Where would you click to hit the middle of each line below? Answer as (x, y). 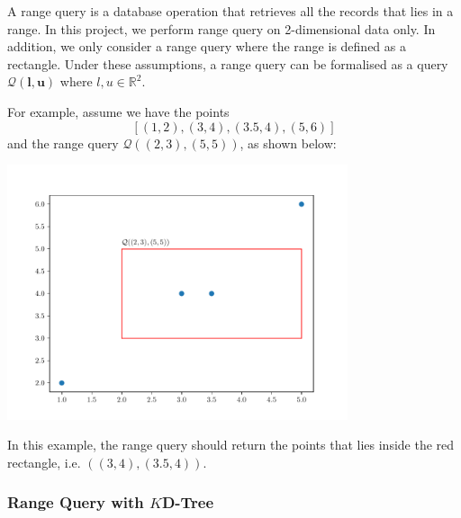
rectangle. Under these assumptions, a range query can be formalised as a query (228, 63)
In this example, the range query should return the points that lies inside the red (231, 445)
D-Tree (188, 502)
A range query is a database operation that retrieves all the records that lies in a (230, 11)
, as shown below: (288, 143)
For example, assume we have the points (118, 111)
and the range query (63, 143)
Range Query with (76, 502)
